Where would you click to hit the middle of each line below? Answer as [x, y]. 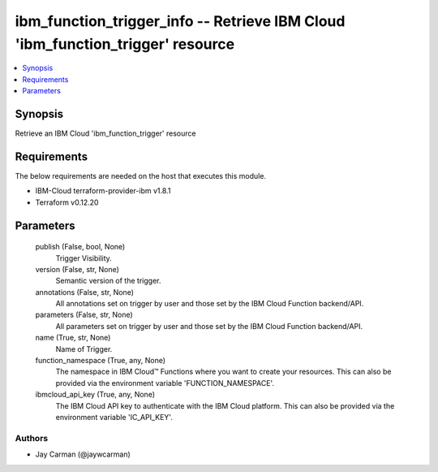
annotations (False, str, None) [84, 292]
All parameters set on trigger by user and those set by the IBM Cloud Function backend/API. [209, 326]
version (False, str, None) [77, 269]
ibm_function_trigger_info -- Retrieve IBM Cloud [180, 21]
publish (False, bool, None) [80, 247]
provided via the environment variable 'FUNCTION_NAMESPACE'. [165, 383]
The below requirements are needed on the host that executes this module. [141, 175]
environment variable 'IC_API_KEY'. [114, 417]
